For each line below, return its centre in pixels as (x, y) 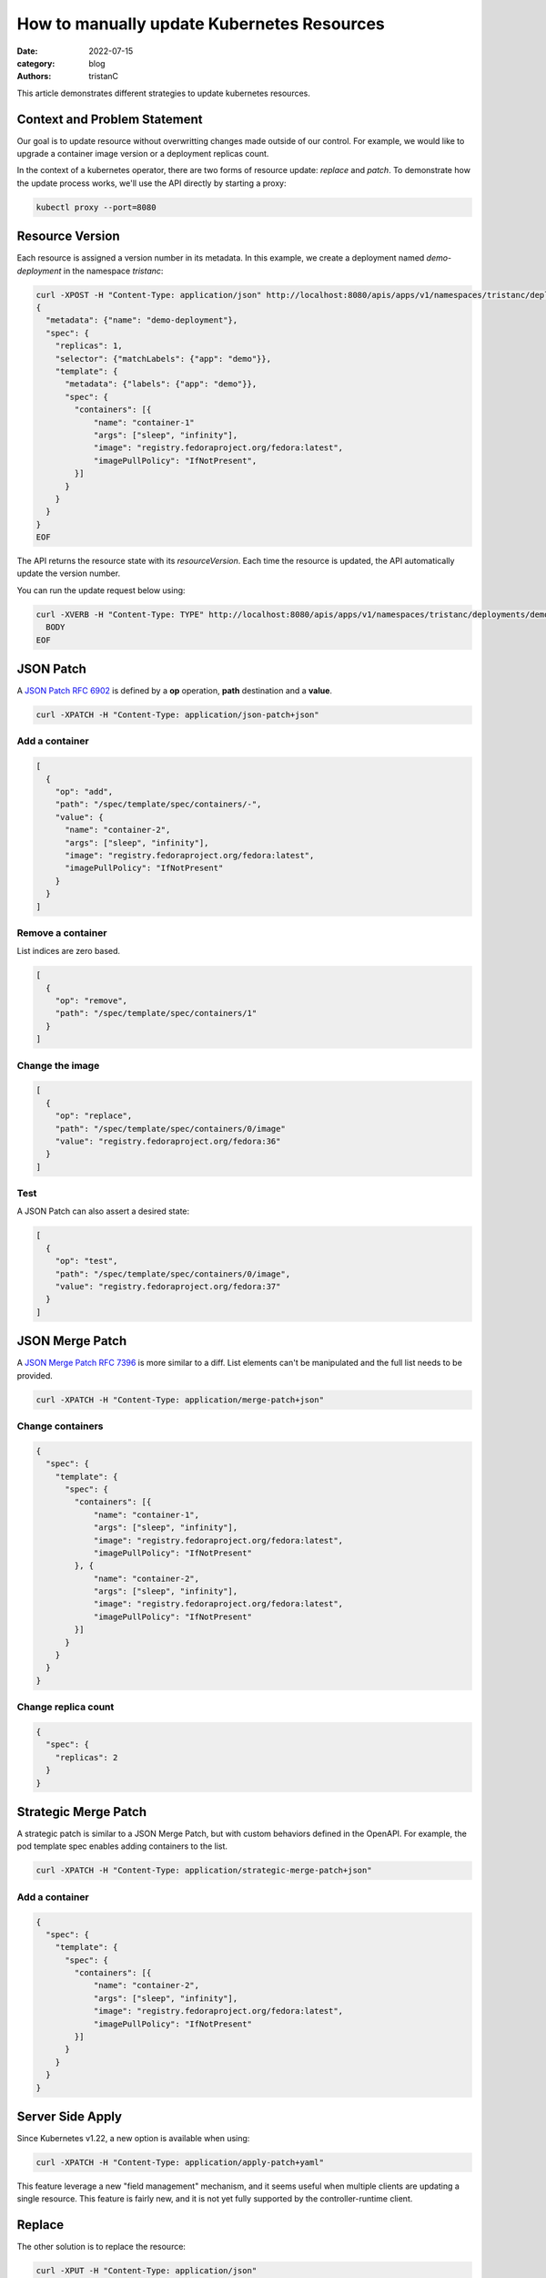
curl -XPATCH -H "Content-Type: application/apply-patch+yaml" (180, 2163)
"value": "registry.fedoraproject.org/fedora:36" (168, 1141)
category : (36, 63)
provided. (35, 1375)
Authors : (34, 77)
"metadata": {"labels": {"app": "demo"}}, (161, 384)
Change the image (58, 1065)
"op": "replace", (94, 1116)
